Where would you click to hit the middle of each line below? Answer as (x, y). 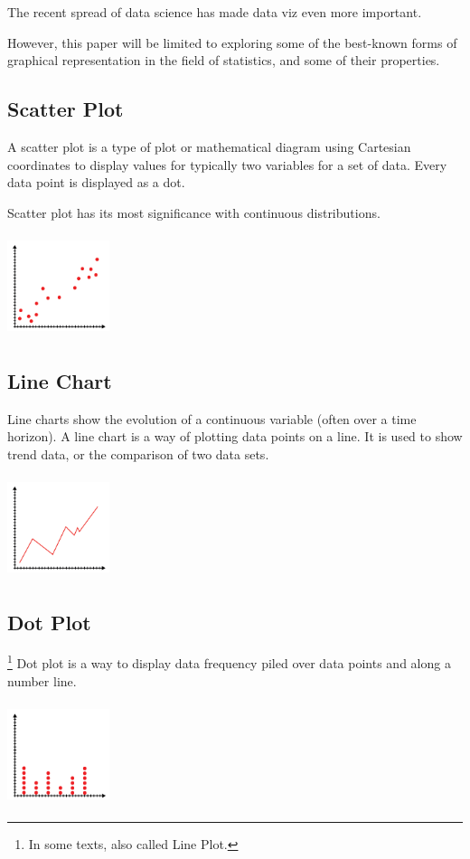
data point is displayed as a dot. (96, 182)
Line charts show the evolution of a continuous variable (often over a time (212, 418)
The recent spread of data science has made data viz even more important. (215, 12)
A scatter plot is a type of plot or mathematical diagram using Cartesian (209, 146)
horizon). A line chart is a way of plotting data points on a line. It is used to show (235, 436)
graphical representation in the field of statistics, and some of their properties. (224, 60)
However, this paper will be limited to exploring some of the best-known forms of (232, 42)
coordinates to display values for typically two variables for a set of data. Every (227, 164)
